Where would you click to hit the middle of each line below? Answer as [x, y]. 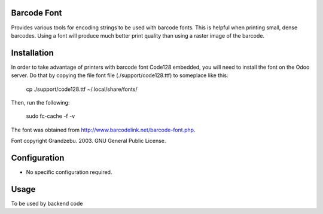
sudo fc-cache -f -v [51, 116]
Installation [32, 53]
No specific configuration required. [69, 172]
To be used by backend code [47, 203]
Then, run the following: [40, 102]
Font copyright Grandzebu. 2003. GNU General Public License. [89, 141]
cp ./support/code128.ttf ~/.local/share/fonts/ [82, 89]
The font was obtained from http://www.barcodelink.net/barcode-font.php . [103, 130]
